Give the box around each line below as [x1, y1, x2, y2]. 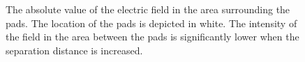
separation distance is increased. [6, 42, 143, 57]
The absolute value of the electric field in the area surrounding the [6, 2, 290, 16]
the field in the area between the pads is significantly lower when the [6, 29, 299, 44]
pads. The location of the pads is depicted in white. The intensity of [6, 15, 297, 30]
